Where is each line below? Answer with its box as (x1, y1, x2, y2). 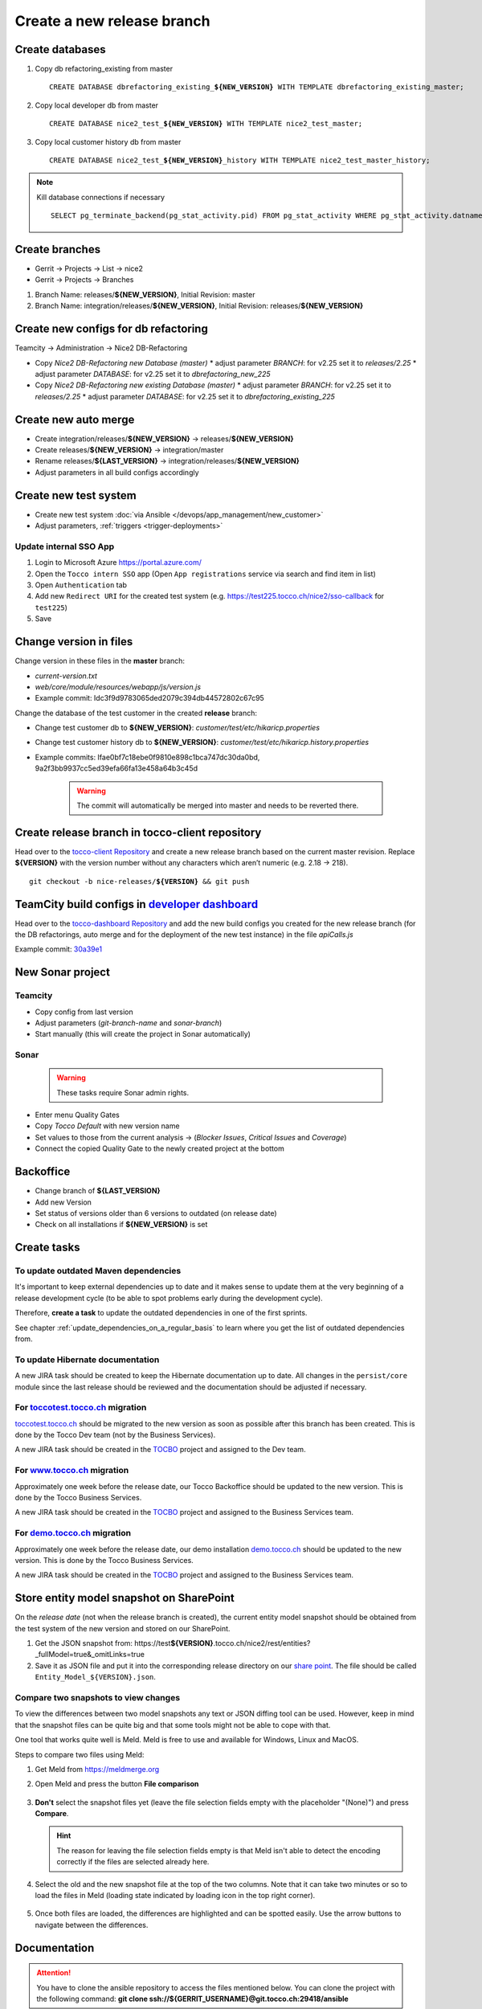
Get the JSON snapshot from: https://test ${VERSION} (35, 1639, 214, 1648)
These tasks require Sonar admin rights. (56, 1087, 189, 1097)
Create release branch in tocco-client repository (14, 825, 262, 839)
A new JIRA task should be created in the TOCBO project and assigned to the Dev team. (14, 1445, 306, 1455)
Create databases (14, 43, 106, 56)
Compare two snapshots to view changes (14, 1692, 181, 1703)
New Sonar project (14, 965, 110, 980)
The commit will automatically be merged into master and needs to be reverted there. (76, 800, 359, 811)
